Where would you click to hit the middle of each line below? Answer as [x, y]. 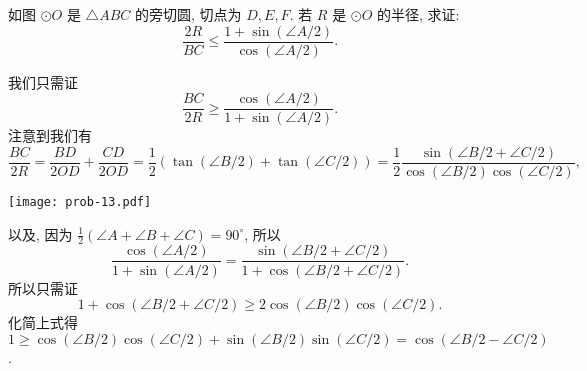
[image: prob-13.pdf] [80, 201]
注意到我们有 [50, 135]
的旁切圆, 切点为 [188, 14]
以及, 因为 [40, 233]
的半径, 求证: [418, 14]
